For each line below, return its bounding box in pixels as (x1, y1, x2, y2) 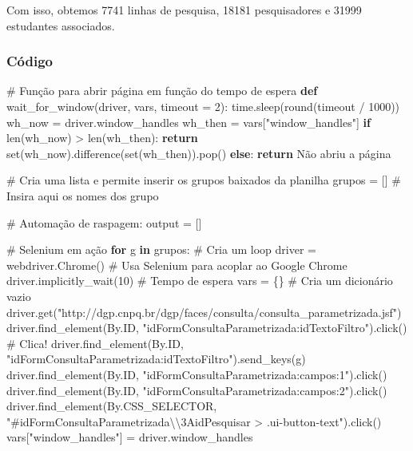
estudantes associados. (6, 17, 115, 34)
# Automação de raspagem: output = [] (6, 214, 202, 231)
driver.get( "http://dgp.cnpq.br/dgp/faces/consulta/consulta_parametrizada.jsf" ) (6, 303, 402, 320)
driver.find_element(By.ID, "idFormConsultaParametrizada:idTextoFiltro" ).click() (6, 319, 407, 336)
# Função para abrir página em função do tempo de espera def (6, 82, 318, 99)
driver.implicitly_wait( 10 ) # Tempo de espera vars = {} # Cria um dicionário (6, 272, 393, 289)
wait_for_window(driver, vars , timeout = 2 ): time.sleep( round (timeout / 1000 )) (6, 98, 400, 114)
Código (6, 51, 54, 71)
